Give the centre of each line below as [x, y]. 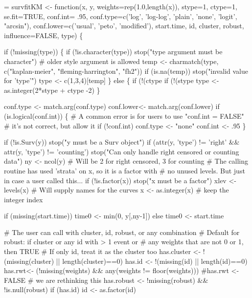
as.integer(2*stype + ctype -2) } [52, 90]
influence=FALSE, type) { [44, 35]
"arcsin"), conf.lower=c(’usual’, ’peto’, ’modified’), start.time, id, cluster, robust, [124, 26]
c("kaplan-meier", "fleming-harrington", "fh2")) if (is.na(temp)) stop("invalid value [126, 71]
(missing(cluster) [29, 261]
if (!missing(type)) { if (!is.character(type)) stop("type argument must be [113, 52]
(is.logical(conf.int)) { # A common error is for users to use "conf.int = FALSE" [124, 116]
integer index [23, 199]
